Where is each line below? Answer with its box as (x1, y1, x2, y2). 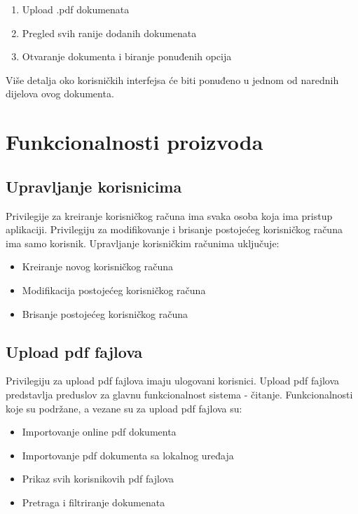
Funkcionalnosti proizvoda (6, 127, 263, 156)
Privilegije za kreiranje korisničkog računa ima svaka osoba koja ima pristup (6, 208, 333, 223)
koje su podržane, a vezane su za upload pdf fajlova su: (6, 401, 242, 415)
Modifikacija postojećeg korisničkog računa (22, 282, 206, 297)
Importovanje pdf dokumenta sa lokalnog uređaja (22, 447, 234, 462)
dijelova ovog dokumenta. (6, 86, 114, 101)
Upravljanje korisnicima (6, 175, 182, 197)
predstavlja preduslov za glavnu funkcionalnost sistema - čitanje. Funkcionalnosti (6, 387, 353, 401)
